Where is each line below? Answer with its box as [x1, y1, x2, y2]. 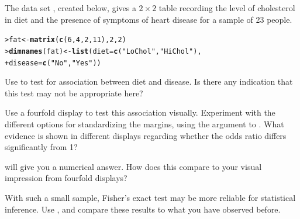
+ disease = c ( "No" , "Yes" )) [5, 58, 101, 67]
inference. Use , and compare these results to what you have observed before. [5, 203, 281, 215]
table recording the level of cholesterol [158, 2, 295, 13]
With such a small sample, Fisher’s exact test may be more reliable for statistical [5, 191, 296, 203]
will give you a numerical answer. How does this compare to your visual [5, 160, 262, 172]
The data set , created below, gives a [5, 2, 136, 13]
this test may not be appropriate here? [5, 86, 143, 99]
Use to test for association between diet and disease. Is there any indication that [5, 75, 293, 88]
